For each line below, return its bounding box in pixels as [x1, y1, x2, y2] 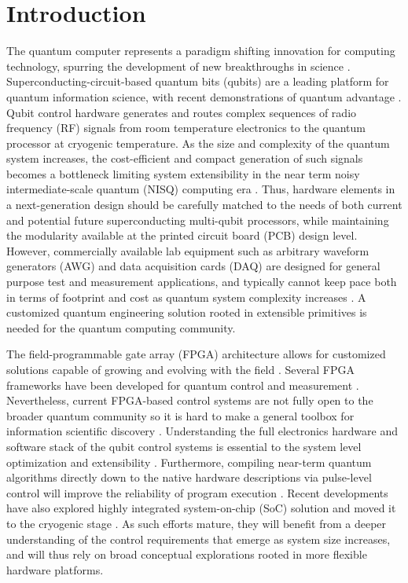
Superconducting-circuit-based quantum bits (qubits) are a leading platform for [6, 73, 389, 90]
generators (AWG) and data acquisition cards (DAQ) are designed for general [6, 258, 380, 274]
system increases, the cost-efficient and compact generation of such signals [6, 150, 363, 167]
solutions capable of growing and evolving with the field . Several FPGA [6, 361, 355, 377]
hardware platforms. [6, 561, 104, 577]
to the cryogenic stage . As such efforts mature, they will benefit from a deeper [6, 515, 387, 531]
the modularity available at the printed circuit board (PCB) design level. [6, 227, 358, 244]
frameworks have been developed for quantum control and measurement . [6, 376, 359, 393]
